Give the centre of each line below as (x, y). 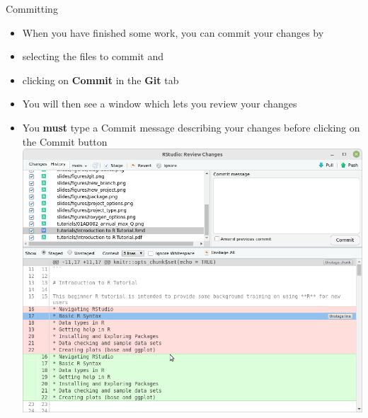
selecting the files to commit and (93, 56)
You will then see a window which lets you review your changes (160, 104)
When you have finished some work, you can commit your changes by (173, 32)
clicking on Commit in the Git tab (100, 80)
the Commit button (65, 141)
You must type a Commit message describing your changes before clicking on (191, 127)
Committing (32, 8)
